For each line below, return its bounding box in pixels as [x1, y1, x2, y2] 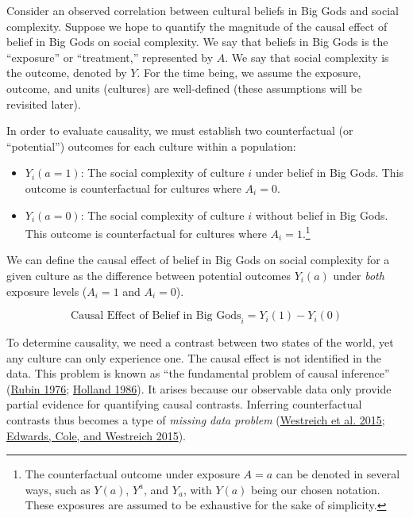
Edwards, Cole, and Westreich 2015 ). [6, 427, 186, 443]
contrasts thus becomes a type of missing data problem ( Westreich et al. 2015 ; [6, 411, 385, 428]
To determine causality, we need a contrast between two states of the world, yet [6, 333, 394, 350]
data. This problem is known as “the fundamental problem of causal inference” [6, 365, 390, 382]
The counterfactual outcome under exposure [25, 466, 240, 482]
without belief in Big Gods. [255, 206, 388, 223]
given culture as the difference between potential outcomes [6, 267, 291, 283]
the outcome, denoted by [6, 64, 127, 81]
